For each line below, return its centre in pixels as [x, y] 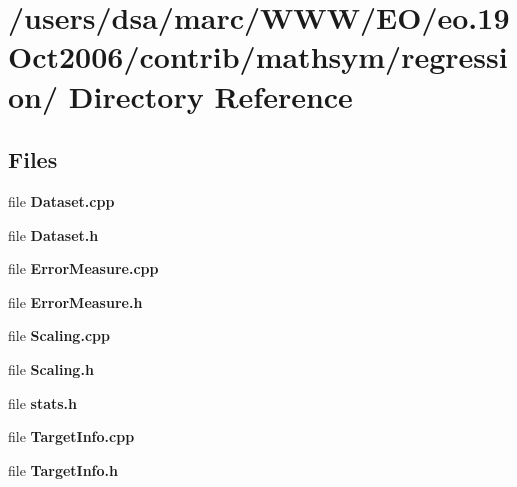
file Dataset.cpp [61, 200]
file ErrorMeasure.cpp [83, 268]
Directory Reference [210, 95]
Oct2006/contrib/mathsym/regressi [258, 56]
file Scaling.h [51, 368]
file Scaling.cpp [59, 335]
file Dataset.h [53, 234]
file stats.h [43, 402]
